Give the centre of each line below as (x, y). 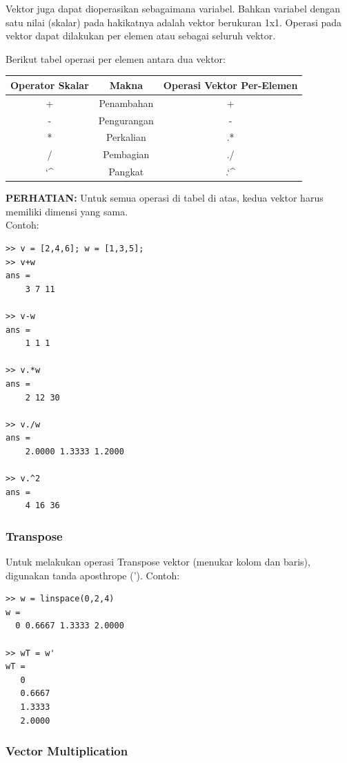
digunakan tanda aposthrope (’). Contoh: (93, 575)
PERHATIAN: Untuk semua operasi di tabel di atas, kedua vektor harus (165, 198)
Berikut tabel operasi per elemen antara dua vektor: (116, 58)
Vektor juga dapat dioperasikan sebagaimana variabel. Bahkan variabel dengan (173, 8)
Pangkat (126, 172)
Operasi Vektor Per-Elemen (230, 85)
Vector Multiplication (67, 751)
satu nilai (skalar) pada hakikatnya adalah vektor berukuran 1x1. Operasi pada (174, 22)
